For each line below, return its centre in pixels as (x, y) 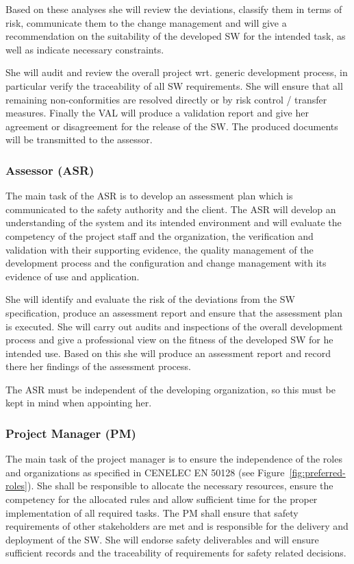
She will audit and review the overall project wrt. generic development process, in (177, 72)
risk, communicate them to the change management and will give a (146, 22)
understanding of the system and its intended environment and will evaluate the (174, 222)
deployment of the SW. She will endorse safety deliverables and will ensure (162, 539)
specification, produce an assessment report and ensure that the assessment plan (174, 312)
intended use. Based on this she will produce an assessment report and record (168, 353)
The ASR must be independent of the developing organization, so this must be (170, 389)
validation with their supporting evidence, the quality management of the (160, 249)
